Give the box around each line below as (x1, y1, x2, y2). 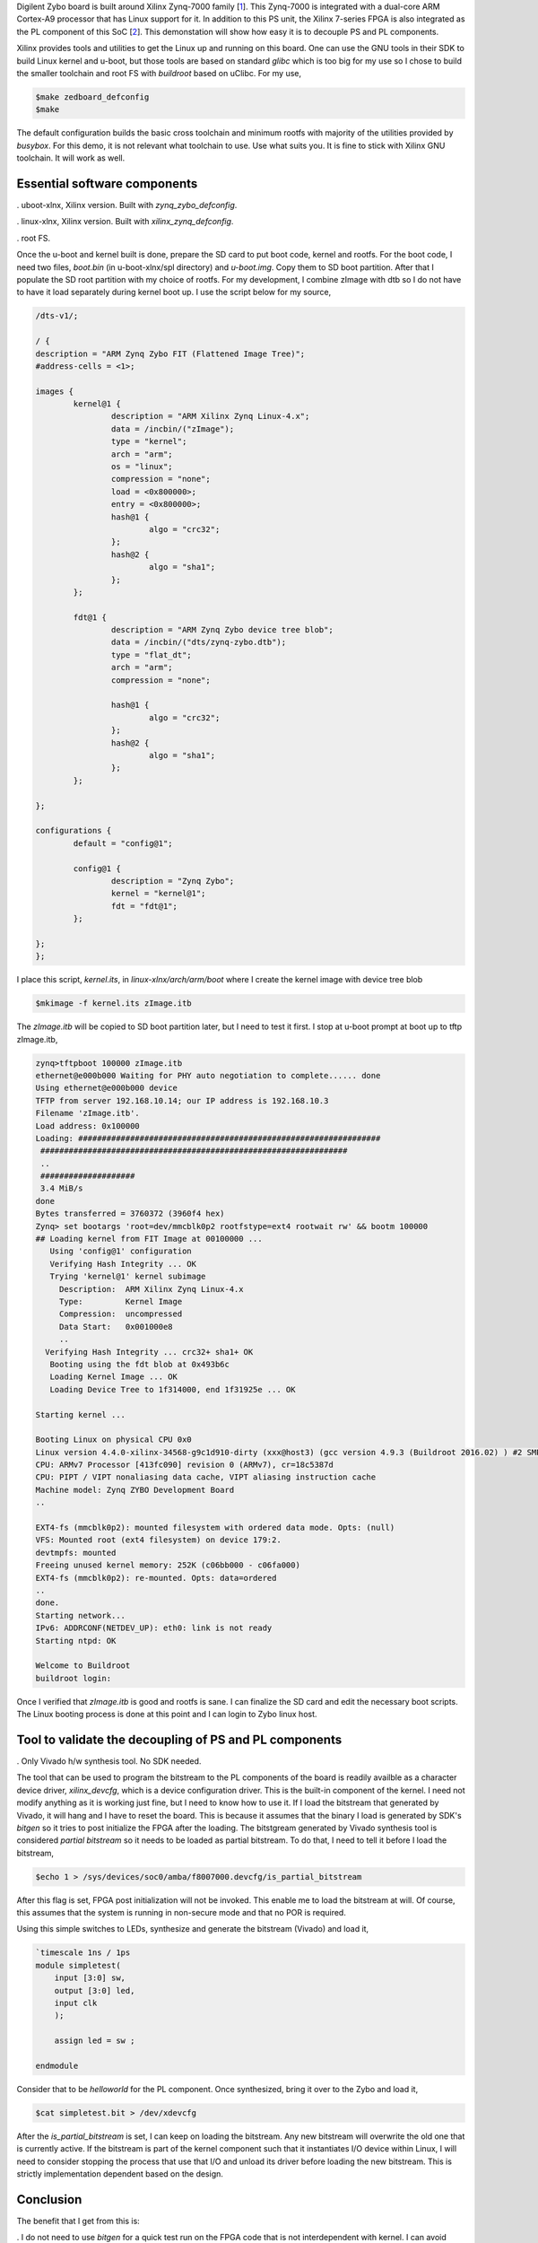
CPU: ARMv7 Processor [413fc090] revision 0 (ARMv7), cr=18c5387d (35, 1460, 334, 1471)
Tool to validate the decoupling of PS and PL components (16, 1732, 343, 1747)
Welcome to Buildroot (35, 1661, 131, 1671)
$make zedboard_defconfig (35, 92, 150, 102)
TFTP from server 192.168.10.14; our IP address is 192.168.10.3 (35, 1095, 329, 1105)
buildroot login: (35, 1673, 112, 1683)
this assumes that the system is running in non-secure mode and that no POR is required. (16, 1907, 347, 1918)
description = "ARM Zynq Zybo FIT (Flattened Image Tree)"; (35, 348, 306, 359)
